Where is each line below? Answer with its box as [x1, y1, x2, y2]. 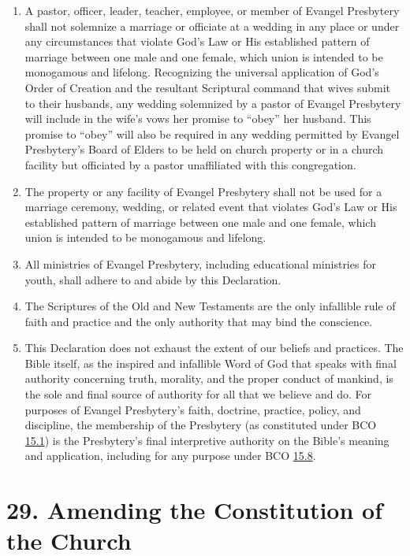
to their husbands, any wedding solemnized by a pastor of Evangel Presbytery [24, 95, 401, 111]
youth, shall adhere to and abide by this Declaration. [24, 271, 281, 287]
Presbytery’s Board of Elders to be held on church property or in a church [24, 141, 384, 158]
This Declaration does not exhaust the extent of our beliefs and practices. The [24, 339, 404, 356]
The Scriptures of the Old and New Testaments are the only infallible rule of [24, 298, 396, 314]
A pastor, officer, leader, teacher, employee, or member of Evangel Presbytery [24, 2, 400, 18]
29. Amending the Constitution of [6, 494, 383, 526]
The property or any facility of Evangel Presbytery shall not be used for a [24, 183, 382, 199]
